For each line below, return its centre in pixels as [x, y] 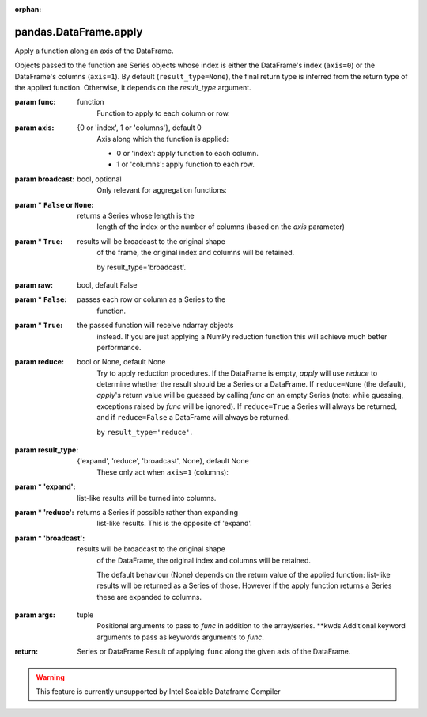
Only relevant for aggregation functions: [162, 190]
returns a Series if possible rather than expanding [158, 512]
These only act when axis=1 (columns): [162, 472]
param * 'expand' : [45, 486]
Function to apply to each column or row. [163, 113]
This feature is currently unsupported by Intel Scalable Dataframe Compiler [158, 692]
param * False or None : [54, 204]
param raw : [34, 284]
